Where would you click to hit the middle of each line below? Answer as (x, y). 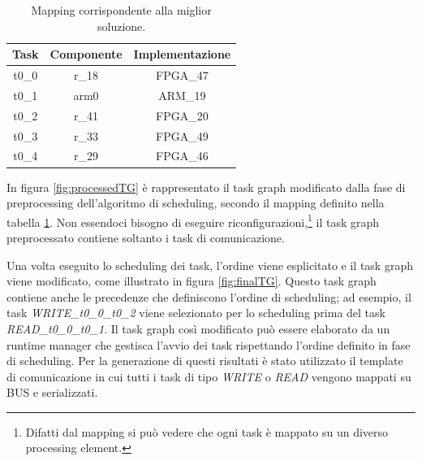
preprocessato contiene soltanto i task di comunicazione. (146, 237)
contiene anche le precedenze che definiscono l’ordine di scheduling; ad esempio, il (209, 296)
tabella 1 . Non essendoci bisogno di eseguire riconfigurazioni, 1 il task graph (193, 220)
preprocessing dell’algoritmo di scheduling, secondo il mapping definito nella (196, 203)
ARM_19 (182, 95)
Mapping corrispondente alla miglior (121, 10)
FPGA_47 (182, 75)
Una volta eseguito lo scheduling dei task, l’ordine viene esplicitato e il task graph (210, 265)
